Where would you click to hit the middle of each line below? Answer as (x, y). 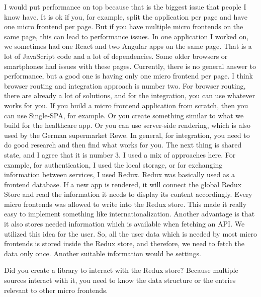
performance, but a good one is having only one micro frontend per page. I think (128, 76)
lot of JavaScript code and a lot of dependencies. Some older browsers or (116, 56)
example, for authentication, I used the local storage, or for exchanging (113, 164)
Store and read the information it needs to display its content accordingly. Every (128, 194)
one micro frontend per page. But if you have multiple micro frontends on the (124, 26)
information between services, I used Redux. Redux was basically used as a (120, 174)
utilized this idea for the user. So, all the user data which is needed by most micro (130, 233)
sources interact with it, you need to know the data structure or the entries (120, 280)
